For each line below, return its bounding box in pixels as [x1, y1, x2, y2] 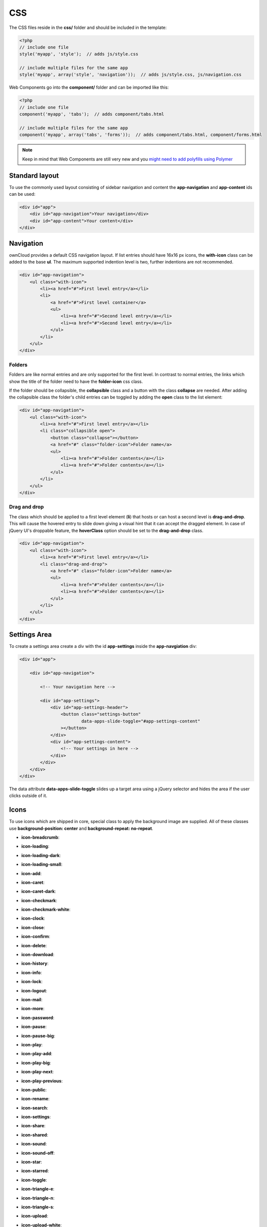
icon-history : [21, 960, 49, 966]
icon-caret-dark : [21, 888, 56, 894]
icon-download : [21, 952, 55, 958]
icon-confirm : [21, 934, 50, 939]
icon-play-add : [21, 1051, 52, 1057]
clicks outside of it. [9, 793, 48, 799]
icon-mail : [21, 997, 43, 1002]
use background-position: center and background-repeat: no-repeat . [9, 825, 153, 831]
